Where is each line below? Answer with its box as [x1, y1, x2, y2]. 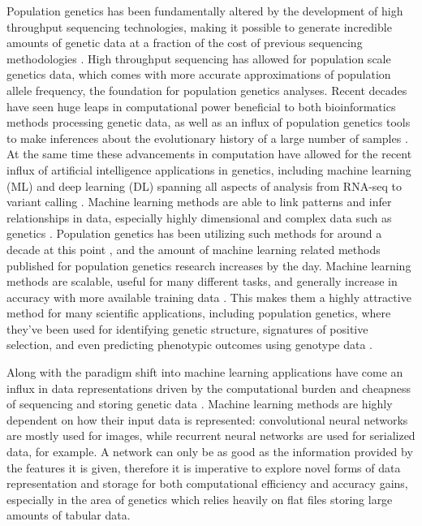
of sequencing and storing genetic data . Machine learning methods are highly [6, 395, 393, 412]
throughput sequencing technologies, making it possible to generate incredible [6, 18, 392, 35]
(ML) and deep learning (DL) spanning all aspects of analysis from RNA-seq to [6, 177, 403, 194]
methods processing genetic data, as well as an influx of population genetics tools [6, 114, 411, 131]
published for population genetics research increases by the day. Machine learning [6, 257, 411, 274]
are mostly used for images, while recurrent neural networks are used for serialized [6, 427, 416, 444]
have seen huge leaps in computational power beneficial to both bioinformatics [6, 97, 396, 114]
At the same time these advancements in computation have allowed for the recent [6, 145, 412, 162]
